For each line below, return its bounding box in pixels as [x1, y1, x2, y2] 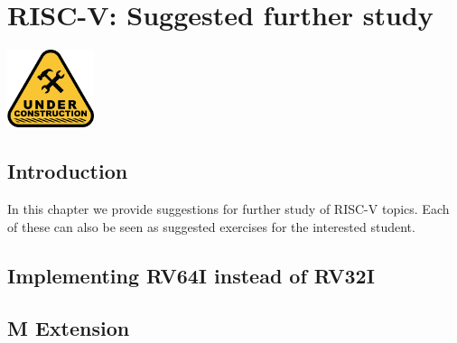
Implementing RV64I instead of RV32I [7, 261, 375, 289]
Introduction [7, 157, 128, 185]
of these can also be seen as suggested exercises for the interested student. [7, 217, 415, 236]
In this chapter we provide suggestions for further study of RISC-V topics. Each [7, 199, 450, 218]
